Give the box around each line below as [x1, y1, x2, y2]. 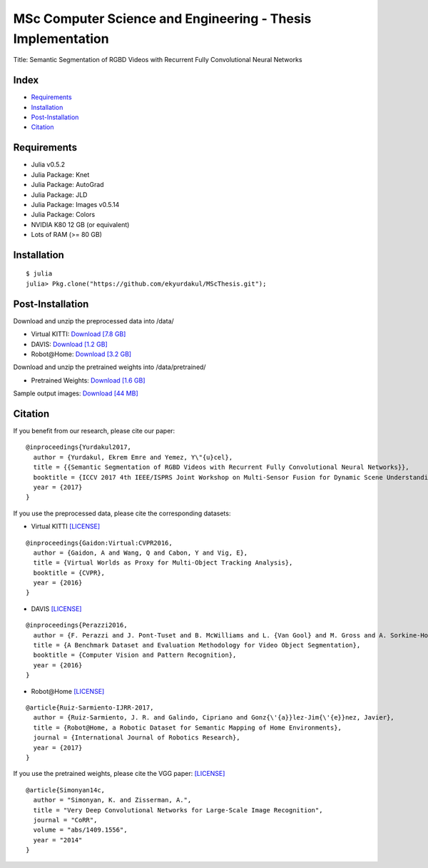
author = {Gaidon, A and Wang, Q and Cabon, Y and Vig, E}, [33, 548, 248, 557]
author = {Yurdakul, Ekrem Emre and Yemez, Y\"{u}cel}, [33, 453, 233, 461]
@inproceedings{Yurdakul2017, [26, 443, 132, 451]
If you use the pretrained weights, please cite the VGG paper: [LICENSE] [13, 769, 225, 778]
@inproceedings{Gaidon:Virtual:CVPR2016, [26, 539, 173, 547]
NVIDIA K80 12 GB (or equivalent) [31, 220, 130, 228]
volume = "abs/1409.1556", [33, 826, 128, 834]
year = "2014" [33, 836, 83, 844]
